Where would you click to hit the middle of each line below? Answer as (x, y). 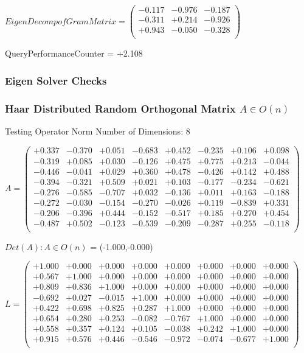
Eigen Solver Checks (56, 80)
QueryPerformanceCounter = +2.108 (74, 53)
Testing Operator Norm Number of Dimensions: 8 (98, 131)
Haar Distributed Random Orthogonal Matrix (120, 108)
